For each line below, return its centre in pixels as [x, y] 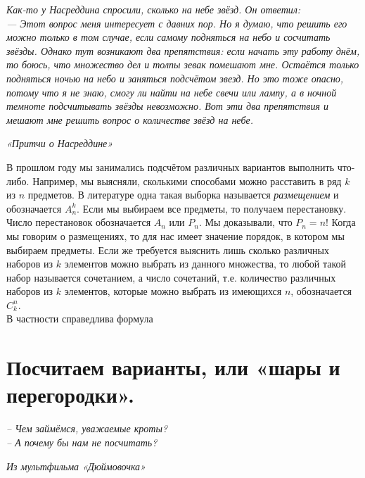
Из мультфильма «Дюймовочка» [76, 466]
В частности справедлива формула [80, 319]
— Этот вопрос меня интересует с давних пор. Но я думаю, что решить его [177, 23]
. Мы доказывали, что [245, 222]
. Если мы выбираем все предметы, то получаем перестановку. [212, 208]
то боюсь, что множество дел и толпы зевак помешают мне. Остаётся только [183, 64]
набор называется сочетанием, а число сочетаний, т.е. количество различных [171, 277]
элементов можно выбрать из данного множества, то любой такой [205, 264]
